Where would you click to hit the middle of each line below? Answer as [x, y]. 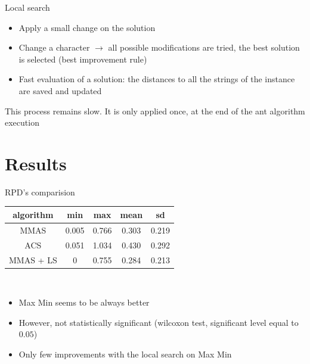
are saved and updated [60, 90]
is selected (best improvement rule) [83, 59]
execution [22, 122]
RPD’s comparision [40, 192]
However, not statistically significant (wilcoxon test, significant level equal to [159, 322]
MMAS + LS [33, 259]
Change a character [54, 47]
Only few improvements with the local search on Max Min [125, 354]
